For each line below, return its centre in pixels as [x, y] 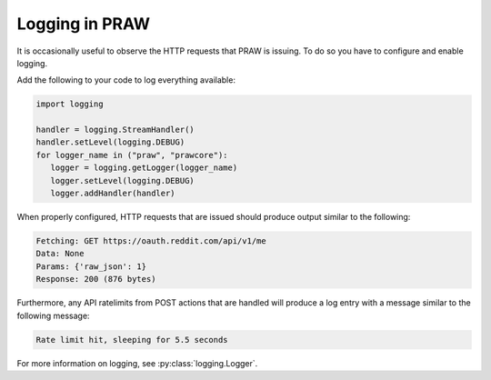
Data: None [60, 254]
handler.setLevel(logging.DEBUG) [110, 142]
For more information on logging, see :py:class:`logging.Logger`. [137, 363]
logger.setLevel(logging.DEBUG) [122, 180]
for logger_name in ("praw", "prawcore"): [132, 155]
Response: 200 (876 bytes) [96, 279]
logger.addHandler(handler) [113, 194]
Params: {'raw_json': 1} [91, 266]
